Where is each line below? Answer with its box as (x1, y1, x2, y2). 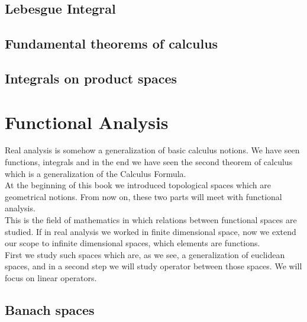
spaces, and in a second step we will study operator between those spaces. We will (5, 260, 302, 272)
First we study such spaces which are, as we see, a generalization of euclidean (5, 248, 285, 260)
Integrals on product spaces (5, 69, 177, 87)
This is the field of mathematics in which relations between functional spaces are (5, 214, 297, 226)
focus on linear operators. (5, 272, 97, 284)
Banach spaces (5, 300, 95, 318)
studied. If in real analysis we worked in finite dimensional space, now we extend (5, 225, 296, 237)
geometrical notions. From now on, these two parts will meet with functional (5, 190, 282, 202)
